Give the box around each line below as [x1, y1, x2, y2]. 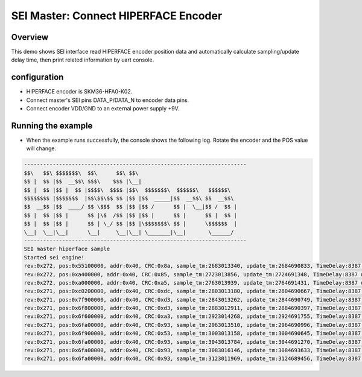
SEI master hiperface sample [24, 246, 110, 253]
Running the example [11, 121, 93, 131]
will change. [26, 145, 57, 152]
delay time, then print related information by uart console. [11, 56, 154, 63]
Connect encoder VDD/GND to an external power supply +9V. [26, 105, 180, 112]
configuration [11, 72, 64, 83]
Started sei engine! [24, 254, 84, 261]
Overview [11, 32, 49, 42]
